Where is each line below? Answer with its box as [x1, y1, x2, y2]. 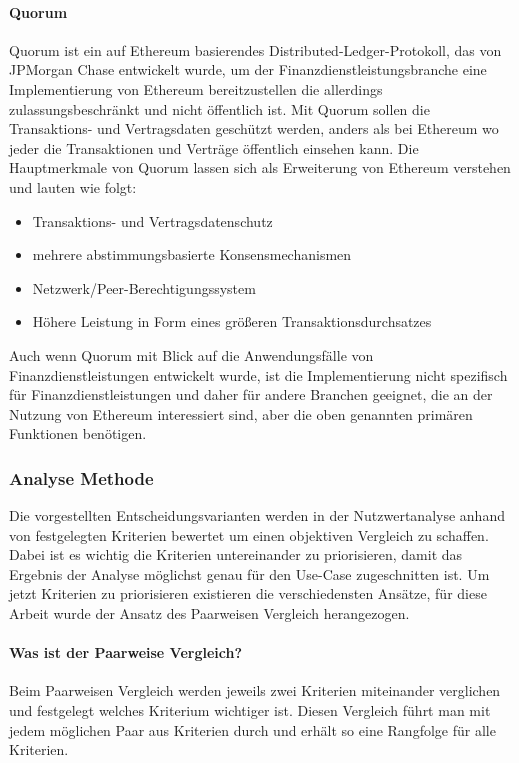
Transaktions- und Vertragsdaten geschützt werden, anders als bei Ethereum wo [9, 118, 499, 139]
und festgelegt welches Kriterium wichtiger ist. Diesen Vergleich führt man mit [9, 700, 491, 721]
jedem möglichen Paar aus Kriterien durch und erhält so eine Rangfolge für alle [9, 719, 496, 740]
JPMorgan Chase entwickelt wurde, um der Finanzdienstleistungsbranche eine [9, 59, 487, 80]
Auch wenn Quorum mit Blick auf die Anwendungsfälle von [9, 344, 374, 365]
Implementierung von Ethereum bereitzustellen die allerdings [9, 78, 383, 99]
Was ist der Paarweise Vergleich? [9, 642, 243, 663]
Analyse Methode [9, 465, 154, 490]
